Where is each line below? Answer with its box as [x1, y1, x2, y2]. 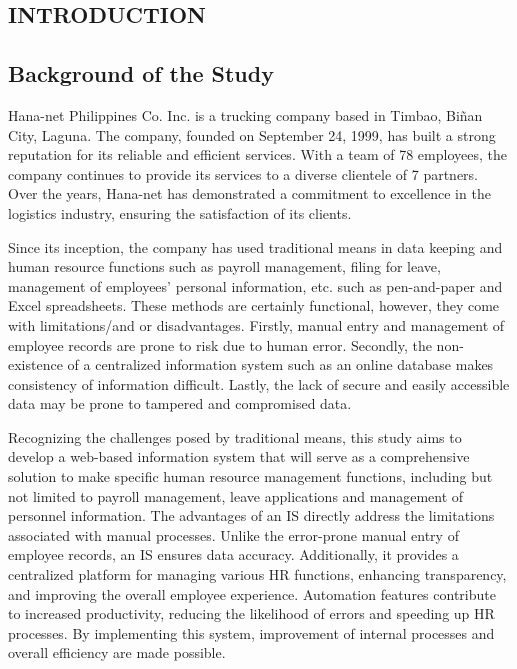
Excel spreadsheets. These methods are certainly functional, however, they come [8, 295, 500, 316]
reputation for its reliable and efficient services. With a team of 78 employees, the [8, 144, 507, 165]
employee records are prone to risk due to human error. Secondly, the [8, 334, 432, 355]
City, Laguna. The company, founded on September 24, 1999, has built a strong [8, 124, 496, 145]
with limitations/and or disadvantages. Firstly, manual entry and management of [8, 314, 505, 335]
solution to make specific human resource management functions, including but [8, 466, 493, 487]
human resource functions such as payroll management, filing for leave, [8, 256, 441, 277]
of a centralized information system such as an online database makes [67, 354, 494, 375]
